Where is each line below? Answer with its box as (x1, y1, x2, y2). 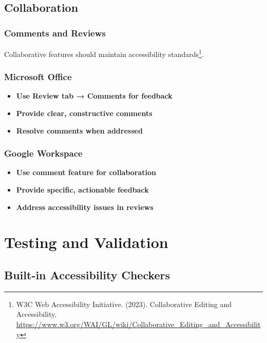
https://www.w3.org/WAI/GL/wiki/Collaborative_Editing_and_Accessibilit (16, 319, 261, 330)
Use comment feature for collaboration (16, 167, 157, 178)
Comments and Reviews (4, 26, 106, 39)
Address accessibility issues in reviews (16, 201, 154, 212)
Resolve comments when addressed (16, 125, 143, 136)
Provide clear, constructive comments (16, 108, 152, 119)
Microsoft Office (4, 70, 72, 83)
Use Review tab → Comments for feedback (16, 90, 173, 101)
